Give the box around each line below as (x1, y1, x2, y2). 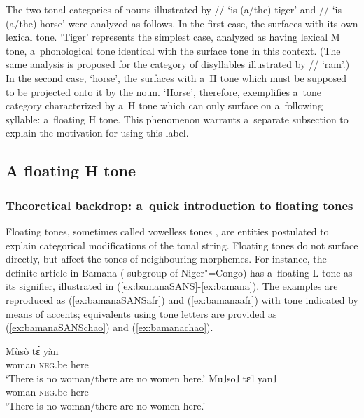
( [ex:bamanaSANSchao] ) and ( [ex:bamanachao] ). (6, 320, 213, 335)
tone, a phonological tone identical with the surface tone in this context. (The (6, 43, 341, 57)
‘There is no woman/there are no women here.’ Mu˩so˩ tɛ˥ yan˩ (6, 370, 276, 385)
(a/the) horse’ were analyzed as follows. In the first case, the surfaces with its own (6, 15, 358, 30)
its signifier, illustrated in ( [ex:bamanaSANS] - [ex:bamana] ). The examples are (6, 279, 338, 293)
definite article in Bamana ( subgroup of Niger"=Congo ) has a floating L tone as (6, 265, 353, 279)
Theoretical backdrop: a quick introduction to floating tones (6, 196, 353, 214)
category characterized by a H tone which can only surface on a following (6, 98, 323, 113)
